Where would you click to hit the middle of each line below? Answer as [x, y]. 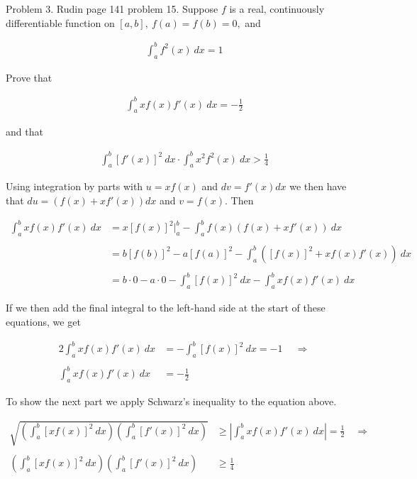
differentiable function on [60, 22]
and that [24, 132]
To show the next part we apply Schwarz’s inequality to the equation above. [171, 401]
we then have [318, 186]
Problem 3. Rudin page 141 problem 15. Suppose [112, 9]
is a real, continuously [277, 9]
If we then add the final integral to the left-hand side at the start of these [166, 308]
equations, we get [43, 321]
